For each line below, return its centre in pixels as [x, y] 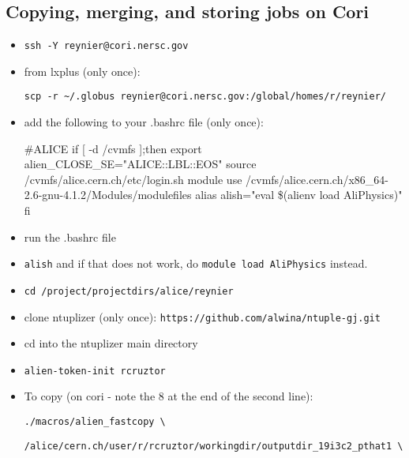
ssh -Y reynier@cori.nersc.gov [106, 46]
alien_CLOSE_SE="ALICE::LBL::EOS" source [140, 164]
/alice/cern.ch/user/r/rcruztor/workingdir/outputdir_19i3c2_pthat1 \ [214, 446]
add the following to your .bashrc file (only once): [144, 122]
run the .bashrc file [70, 237]
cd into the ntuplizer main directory [111, 343]
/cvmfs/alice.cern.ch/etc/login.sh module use [133, 179]
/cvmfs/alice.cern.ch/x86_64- [317, 179]
